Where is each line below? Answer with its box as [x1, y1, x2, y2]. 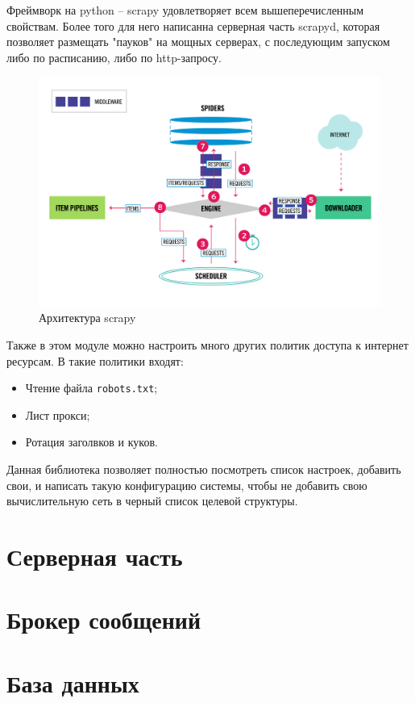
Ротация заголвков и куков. [25, 433, 158, 450]
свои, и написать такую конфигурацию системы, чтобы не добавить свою [6, 476, 367, 493]
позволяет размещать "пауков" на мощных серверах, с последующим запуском [6, 33, 390, 50]
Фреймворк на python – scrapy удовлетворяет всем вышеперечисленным [6, 2, 364, 18]
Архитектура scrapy [39, 309, 136, 326]
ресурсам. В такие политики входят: [6, 352, 184, 369]
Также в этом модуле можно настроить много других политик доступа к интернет [6, 337, 409, 354]
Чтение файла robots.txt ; [25, 379, 158, 396]
